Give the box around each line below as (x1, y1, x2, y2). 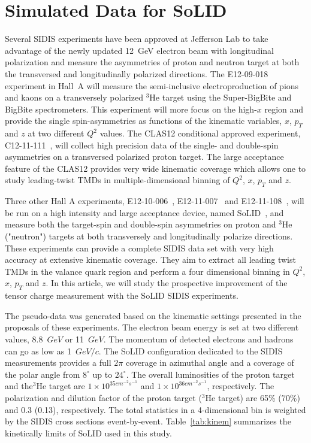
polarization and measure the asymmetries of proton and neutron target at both (5, 56, 300, 68)
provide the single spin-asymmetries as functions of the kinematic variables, (5, 114, 282, 127)
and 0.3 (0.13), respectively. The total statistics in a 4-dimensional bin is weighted (5, 403, 306, 415)
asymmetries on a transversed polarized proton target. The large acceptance (5, 150, 284, 163)
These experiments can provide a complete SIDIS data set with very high (5, 241, 274, 254)
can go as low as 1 (5, 344, 71, 357)
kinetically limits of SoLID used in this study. (5, 426, 172, 439)
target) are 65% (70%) (218, 392, 300, 403)
